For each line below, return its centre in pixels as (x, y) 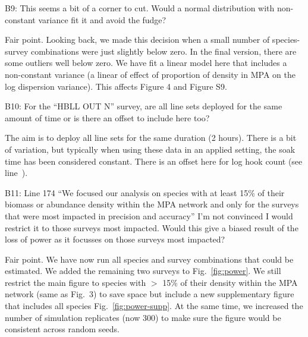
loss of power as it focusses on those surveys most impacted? (115, 239)
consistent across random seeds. (62, 329)
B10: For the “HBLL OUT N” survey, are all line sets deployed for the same (144, 106)
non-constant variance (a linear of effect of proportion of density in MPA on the (150, 74)
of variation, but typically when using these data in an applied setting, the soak (150, 149)
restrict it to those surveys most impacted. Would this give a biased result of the (152, 227)
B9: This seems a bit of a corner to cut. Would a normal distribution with (140, 8)
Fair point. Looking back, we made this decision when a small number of (137, 40)
